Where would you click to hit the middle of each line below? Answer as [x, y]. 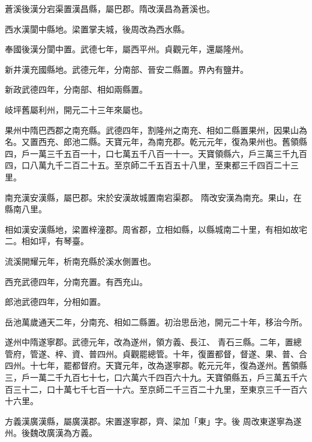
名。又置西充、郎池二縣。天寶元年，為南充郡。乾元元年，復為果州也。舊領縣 [156, 142]
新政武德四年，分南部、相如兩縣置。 [76, 89]
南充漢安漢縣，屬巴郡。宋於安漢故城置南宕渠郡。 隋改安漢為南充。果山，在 [153, 197]
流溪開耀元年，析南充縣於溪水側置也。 [80, 261]
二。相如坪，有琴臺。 [47, 241]
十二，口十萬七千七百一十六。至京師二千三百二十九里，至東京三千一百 [160, 389]
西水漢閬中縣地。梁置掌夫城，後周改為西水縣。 [97, 29]
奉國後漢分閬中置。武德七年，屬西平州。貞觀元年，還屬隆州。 [127, 49]
